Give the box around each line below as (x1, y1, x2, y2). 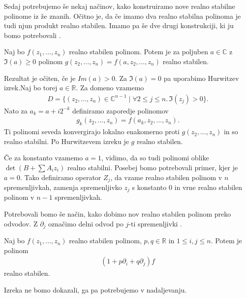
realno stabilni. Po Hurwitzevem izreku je (4, 136, 129, 146)
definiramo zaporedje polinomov (72, 105, 169, 115)
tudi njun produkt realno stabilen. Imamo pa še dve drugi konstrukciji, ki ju (4, 20, 234, 31)
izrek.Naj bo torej (4, 82, 58, 93)
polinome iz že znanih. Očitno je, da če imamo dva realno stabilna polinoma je (4, 10, 241, 21)
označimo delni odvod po (48, 218, 123, 228)
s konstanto (132, 182, 167, 192)
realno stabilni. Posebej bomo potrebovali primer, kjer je (67, 162, 238, 172)
